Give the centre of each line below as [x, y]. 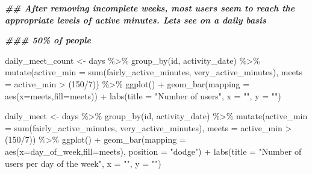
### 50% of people [48, 40]
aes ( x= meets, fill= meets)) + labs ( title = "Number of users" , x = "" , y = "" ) [143, 95]
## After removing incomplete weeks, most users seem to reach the [150, 8]
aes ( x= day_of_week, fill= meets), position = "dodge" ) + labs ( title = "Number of [153, 151]
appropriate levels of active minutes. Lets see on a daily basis [136, 20]
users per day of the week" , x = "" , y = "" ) [83, 163]
